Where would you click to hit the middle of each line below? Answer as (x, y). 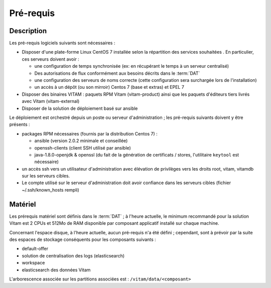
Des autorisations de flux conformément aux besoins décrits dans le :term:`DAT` (117, 73)
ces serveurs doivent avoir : (51, 59)
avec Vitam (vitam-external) (51, 101)
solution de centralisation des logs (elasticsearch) (73, 255)
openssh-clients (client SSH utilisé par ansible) (83, 148)
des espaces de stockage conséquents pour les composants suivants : (83, 239)
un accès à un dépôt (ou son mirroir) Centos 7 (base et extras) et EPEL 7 (109, 87)
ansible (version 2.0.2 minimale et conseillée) (81, 141)
